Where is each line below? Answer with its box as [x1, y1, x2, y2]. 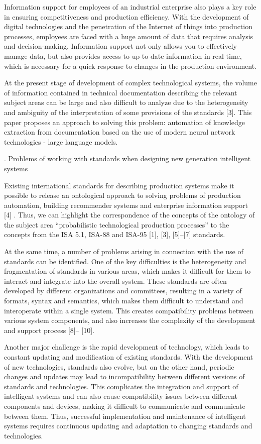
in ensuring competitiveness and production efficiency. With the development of [4, 11, 249, 22]
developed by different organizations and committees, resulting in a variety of [4, 285, 242, 296]
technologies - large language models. [4, 136, 118, 147]
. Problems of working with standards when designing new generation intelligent [4, 153, 251, 164]
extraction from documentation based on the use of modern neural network [4, 127, 235, 137]
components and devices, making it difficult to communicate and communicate [4, 400, 245, 411]
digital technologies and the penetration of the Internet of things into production [4, 21, 252, 32]
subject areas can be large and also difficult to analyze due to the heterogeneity [4, 97, 248, 107]
